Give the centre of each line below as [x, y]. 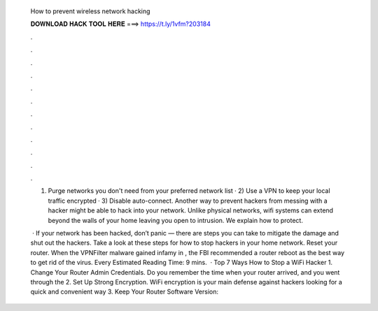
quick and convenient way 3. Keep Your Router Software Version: [125, 292]
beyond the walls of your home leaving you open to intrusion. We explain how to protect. [176, 220]
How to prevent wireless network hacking [90, 11]
